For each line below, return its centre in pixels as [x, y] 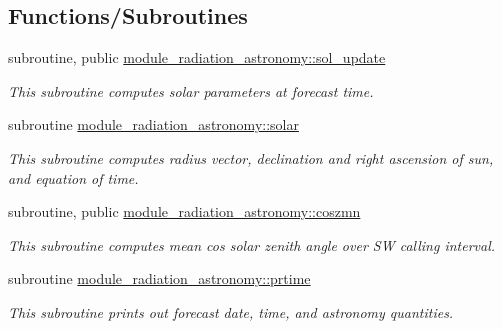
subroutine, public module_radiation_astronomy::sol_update [197, 57]
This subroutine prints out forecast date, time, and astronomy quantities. [231, 311]
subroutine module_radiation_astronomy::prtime [159, 278]
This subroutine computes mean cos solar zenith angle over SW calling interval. [252, 244]
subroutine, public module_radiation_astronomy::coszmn [184, 211]
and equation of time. [73, 177]
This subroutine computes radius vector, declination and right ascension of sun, [251, 157]
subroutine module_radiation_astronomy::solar [153, 124]
